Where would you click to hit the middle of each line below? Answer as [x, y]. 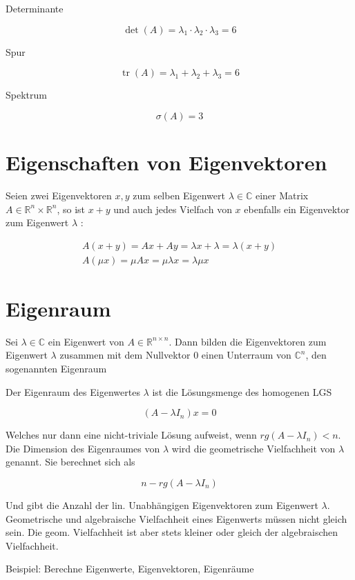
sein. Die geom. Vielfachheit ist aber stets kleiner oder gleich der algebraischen [172, 532]
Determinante [35, 8]
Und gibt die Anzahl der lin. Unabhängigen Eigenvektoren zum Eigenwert [162, 505]
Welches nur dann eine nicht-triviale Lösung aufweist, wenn [131, 435]
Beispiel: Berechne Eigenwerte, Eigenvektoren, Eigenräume [130, 569]
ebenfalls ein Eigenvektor [297, 209]
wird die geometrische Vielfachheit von [253, 448]
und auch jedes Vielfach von [173, 209]
